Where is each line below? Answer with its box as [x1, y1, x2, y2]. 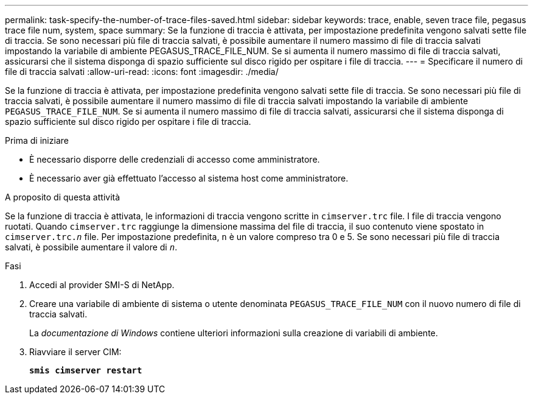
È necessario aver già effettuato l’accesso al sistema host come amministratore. [29, 173, 349, 183]
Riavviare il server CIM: [29, 347, 122, 357]
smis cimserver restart [29, 365, 142, 375]
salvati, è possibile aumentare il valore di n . [5, 242, 178, 252]
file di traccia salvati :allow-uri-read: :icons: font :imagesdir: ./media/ [5, 66, 279, 77]
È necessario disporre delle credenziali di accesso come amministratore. [29, 154, 320, 164]
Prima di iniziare [5, 135, 69, 146]
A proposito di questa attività [5, 192, 120, 202]
